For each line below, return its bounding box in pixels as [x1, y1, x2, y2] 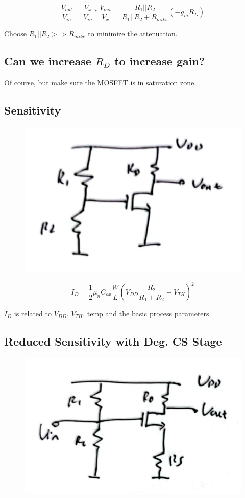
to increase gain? [114, 53, 205, 69]
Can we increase [4, 53, 91, 69]
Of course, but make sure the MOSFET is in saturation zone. [4, 77, 197, 87]
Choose [4, 28, 27, 39]
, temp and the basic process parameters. [83, 308, 211, 319]
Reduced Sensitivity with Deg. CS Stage [4, 333, 222, 349]
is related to [14, 308, 52, 319]
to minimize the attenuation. [88, 28, 178, 39]
